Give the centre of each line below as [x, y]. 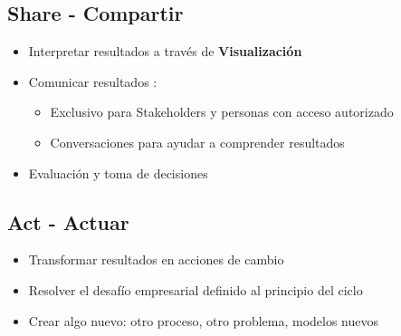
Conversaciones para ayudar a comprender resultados [197, 142]
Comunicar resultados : [93, 81]
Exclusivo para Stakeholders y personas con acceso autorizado [222, 112]
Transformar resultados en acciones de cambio [156, 259]
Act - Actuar [68, 221]
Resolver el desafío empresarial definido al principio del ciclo [196, 289]
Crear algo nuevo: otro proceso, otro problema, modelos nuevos [204, 320]
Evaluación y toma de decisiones [118, 173]
